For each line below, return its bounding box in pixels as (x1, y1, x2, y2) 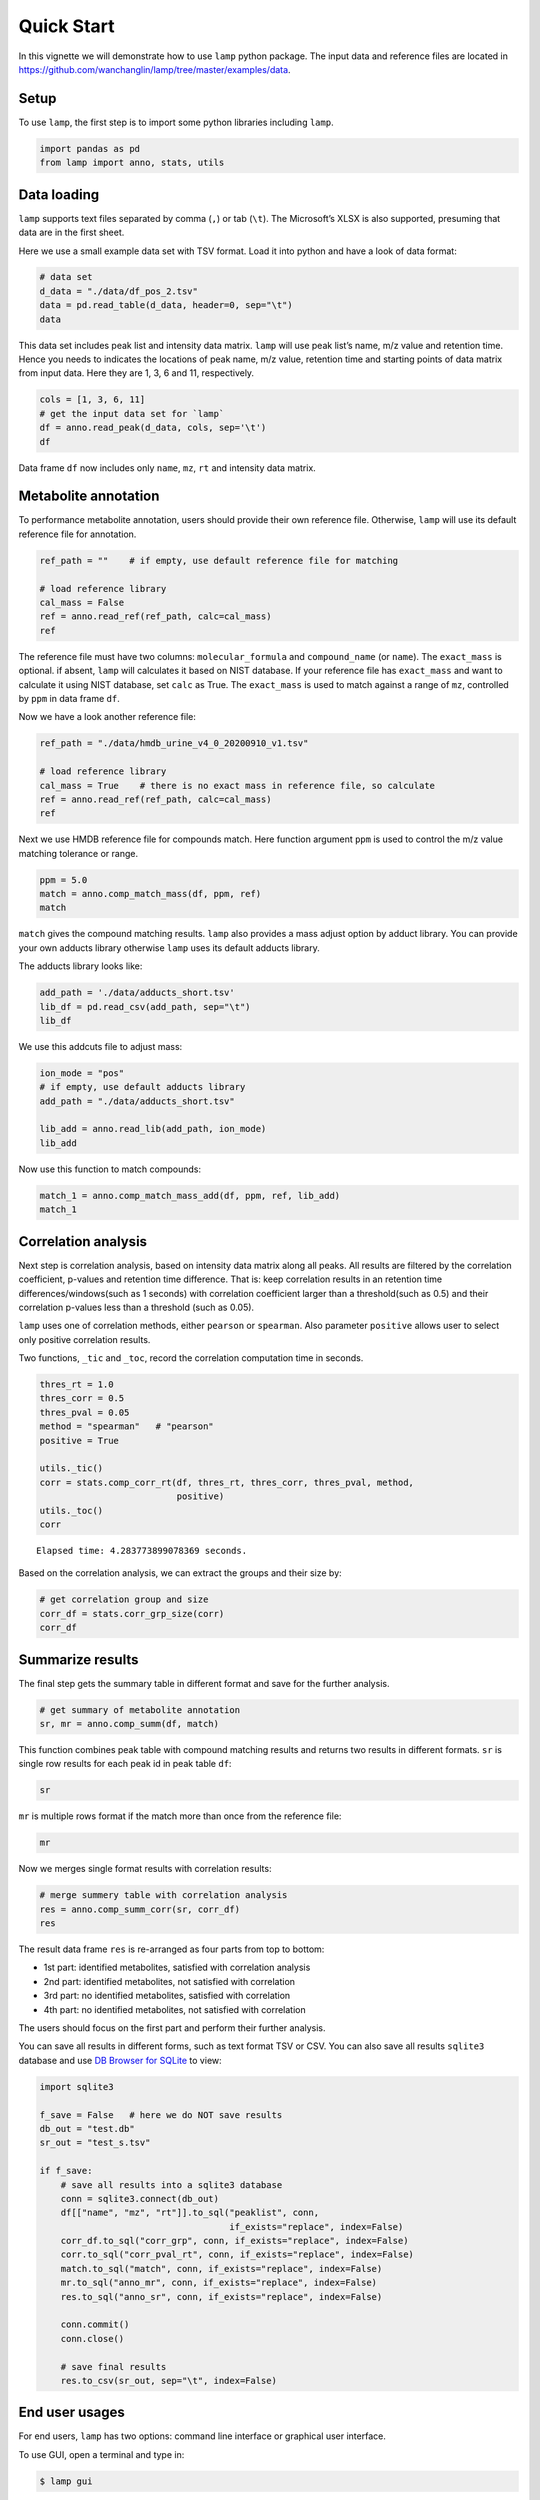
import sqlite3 (39, 2081, 114, 2092)
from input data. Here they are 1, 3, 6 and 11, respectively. (18, 367, 255, 379)
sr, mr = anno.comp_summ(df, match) (39, 1718, 220, 1729)
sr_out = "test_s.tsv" (39, 2137, 151, 2149)
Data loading (18, 186, 100, 203)
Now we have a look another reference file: (18, 711, 197, 723)
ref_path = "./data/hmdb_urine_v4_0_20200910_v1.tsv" (39, 738, 309, 749)
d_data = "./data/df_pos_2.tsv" (39, 285, 199, 297)
